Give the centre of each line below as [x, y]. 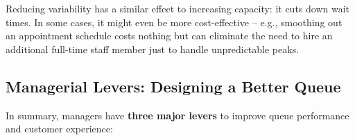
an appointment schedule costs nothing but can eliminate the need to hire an [169, 36]
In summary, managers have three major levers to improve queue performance [177, 115]
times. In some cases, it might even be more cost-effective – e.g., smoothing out [174, 22]
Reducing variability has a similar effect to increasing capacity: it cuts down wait [178, 8]
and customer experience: [59, 129]
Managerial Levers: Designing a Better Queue [173, 86]
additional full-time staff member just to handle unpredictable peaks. [153, 49]
